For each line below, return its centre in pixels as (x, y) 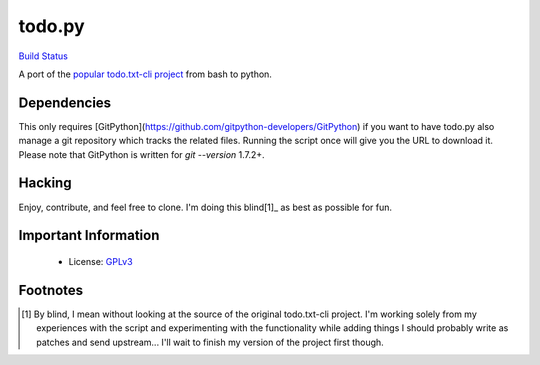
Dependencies (65, 102)
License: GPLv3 (101, 261)
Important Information (89, 235)
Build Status (43, 56)
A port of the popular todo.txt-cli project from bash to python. (145, 74)
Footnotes (51, 290)
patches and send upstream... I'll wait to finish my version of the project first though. (210, 342)
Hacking (45, 183)
